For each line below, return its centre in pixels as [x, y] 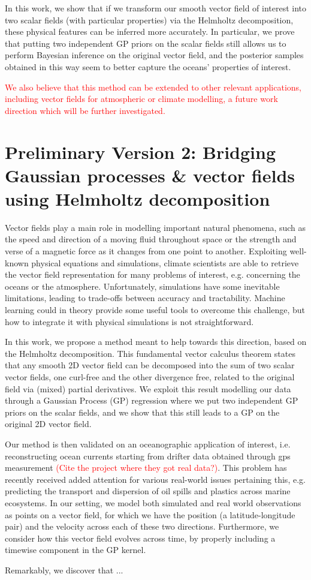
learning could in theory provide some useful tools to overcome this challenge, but [155, 309]
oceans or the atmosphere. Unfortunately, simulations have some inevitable [142, 286]
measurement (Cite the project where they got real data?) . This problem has [146, 468]
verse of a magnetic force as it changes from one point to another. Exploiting [146, 251]
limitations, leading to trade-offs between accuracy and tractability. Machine [145, 298]
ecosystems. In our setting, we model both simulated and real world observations [153, 502]
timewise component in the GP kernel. [76, 550]
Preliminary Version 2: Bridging [141, 151]
